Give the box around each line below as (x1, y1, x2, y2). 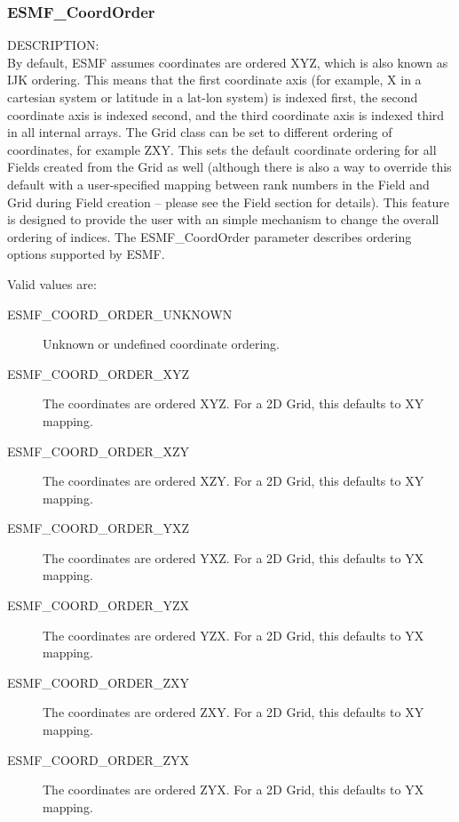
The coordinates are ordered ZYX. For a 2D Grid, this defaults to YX (43, 780, 424, 799)
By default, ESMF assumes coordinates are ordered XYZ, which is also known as (7, 52, 448, 71)
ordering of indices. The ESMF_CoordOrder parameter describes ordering (7, 227, 412, 246)
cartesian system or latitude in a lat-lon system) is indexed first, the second (7, 88, 418, 106)
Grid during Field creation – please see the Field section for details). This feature (7, 192, 450, 211)
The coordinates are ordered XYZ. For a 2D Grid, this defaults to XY (43, 394, 424, 413)
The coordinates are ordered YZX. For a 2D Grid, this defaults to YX (43, 625, 424, 644)
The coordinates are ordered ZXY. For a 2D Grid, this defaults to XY (43, 703, 424, 721)
